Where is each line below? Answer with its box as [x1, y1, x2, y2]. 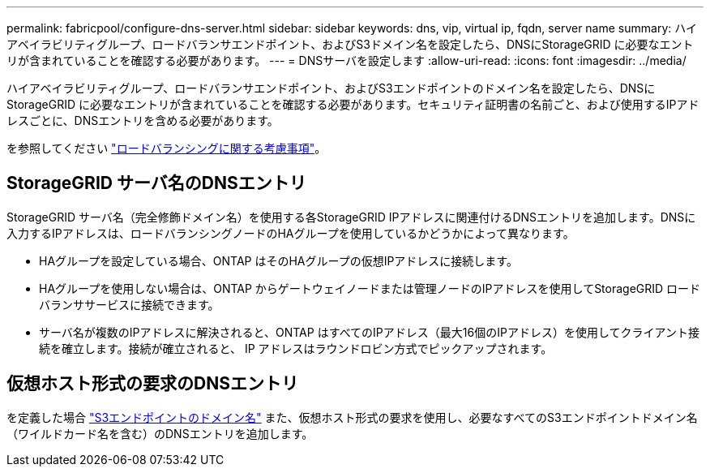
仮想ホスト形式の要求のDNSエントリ [6, 373, 298, 394]
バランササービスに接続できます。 [39, 297, 220, 312]
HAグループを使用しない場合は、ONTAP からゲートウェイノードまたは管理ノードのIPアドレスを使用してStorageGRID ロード [39, 281, 701, 295]
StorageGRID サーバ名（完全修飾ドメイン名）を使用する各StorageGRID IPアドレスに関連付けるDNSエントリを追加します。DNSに [6, 209, 696, 224]
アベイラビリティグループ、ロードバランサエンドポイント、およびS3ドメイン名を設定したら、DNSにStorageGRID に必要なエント [6, 37, 694, 51]
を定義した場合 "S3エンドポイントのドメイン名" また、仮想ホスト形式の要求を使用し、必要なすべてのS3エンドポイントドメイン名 [6, 410, 698, 424]
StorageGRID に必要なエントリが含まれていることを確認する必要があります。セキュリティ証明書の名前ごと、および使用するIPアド [6, 97, 699, 111]
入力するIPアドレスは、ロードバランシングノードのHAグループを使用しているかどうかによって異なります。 [6, 226, 575, 240]
